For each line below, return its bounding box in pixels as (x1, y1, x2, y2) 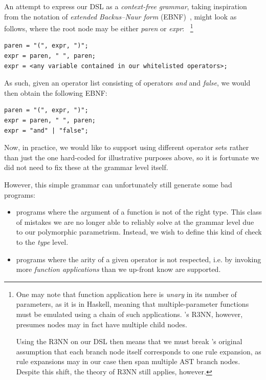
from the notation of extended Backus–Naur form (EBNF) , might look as (4, 11, 237, 22)
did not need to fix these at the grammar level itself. (4, 162, 168, 173)
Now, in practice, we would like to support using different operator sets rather (4, 142, 249, 153)
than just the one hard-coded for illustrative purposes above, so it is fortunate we (4, 152, 259, 162)
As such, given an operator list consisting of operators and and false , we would (4, 77, 251, 88)
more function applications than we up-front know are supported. (16, 264, 221, 275)
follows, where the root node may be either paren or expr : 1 (4, 22, 193, 33)
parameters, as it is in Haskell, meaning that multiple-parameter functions (16, 299, 249, 309)
